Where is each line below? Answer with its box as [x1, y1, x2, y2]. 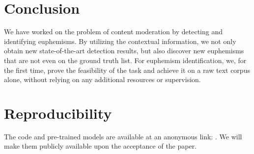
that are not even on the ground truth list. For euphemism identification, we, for [4, 55, 247, 65]
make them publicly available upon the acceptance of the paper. [4, 141, 197, 151]
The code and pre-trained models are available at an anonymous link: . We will [4, 131, 242, 141]
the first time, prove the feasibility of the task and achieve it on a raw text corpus [4, 65, 250, 75]
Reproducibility [4, 103, 112, 123]
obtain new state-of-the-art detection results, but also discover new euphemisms [4, 45, 244, 56]
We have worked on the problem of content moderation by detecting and [4, 26, 223, 37]
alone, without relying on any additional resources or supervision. [4, 74, 201, 85]
